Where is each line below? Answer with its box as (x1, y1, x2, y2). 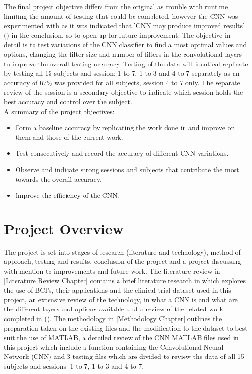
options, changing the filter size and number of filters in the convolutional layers (4, 49, 242, 59)
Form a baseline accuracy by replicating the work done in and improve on (15, 122, 235, 132)
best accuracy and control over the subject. (4, 96, 132, 106)
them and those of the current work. (15, 131, 123, 142)
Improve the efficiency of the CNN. (15, 190, 119, 200)
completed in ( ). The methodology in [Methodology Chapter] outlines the (4, 313, 222, 323)
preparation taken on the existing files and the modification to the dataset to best (4, 323, 248, 333)
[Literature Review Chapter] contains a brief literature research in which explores (4, 275, 246, 285)
